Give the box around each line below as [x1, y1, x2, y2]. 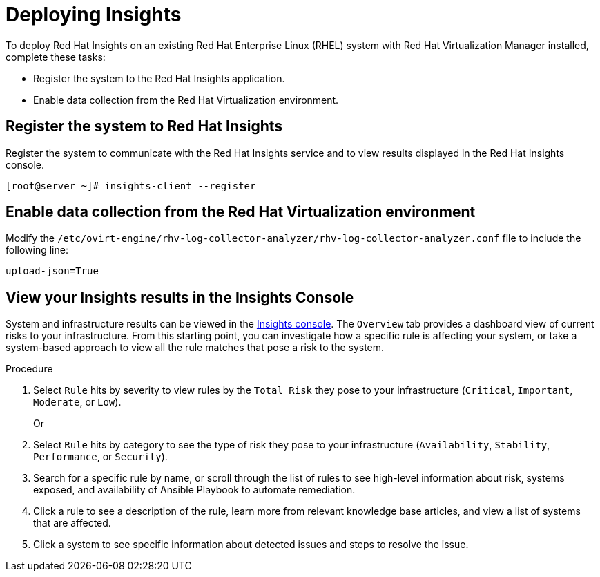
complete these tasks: [6, 50, 106, 63]
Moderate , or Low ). [33, 396, 122, 408]
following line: [6, 244, 68, 256]
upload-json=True [6, 265, 99, 277]
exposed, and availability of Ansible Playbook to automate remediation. [33, 484, 356, 496]
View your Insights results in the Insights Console [6, 288, 354, 306]
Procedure [6, 363, 53, 375]
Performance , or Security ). [33, 451, 168, 463]
